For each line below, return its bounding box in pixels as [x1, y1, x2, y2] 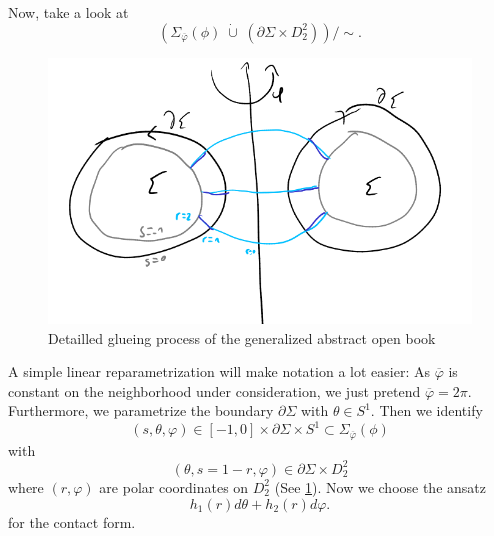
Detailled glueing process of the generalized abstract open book [48, 327, 436, 348]
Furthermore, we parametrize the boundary [8, 400, 274, 421]
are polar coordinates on [99, 476, 249, 497]
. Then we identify [370, 400, 483, 421]
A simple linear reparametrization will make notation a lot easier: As [8, 361, 430, 382]
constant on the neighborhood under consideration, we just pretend [8, 380, 421, 401]
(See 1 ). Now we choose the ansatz [274, 476, 486, 497]
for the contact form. [8, 511, 136, 532]
